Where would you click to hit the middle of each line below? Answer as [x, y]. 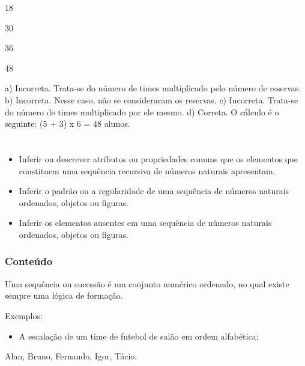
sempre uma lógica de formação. [64, 295]
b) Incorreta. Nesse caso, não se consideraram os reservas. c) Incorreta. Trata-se [152, 99]
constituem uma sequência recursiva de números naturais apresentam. [147, 170]
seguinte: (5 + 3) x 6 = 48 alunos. [68, 124]
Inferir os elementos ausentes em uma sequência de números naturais [145, 223]
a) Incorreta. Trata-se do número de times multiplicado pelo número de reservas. [153, 88]
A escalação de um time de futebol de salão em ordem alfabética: [139, 336]
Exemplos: [24, 315]
